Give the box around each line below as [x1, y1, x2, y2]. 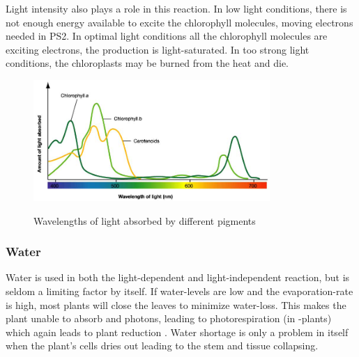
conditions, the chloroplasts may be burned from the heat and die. [6, 56, 289, 70]
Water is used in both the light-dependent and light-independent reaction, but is [6, 270, 350, 285]
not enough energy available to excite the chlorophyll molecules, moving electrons [6, 15, 353, 29]
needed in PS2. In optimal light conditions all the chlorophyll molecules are [6, 29, 328, 43]
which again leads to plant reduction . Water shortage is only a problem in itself [6, 324, 349, 339]
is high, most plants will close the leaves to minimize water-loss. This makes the [6, 297, 346, 312]
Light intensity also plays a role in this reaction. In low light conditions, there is [6, 1, 347, 15]
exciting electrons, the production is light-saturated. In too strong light [6, 42, 310, 56]
